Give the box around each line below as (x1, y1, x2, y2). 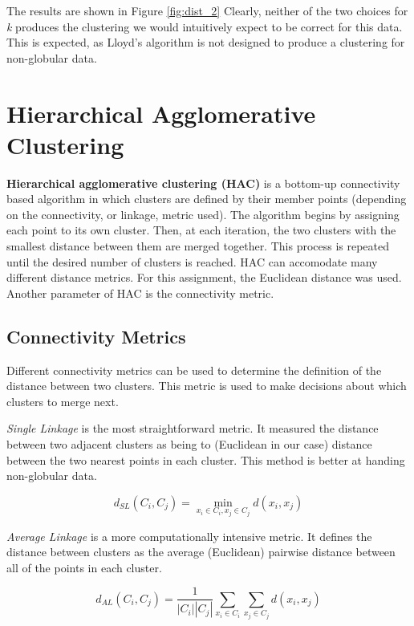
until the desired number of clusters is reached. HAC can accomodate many (6, 253, 378, 270)
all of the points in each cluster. (6, 559, 162, 575)
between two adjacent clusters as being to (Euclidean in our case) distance (6, 436, 372, 453)
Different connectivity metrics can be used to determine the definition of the (6, 361, 382, 378)
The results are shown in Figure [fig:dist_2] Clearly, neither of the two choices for (6, 2, 408, 18)
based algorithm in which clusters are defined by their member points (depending (6, 190, 407, 207)
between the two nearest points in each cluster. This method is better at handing (6, 451, 405, 468)
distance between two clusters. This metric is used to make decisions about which (6, 377, 407, 394)
